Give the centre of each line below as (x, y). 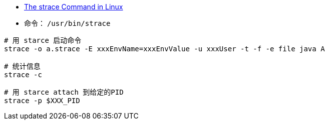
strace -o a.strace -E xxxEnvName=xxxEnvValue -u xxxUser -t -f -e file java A (164, 49)
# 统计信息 (22, 66)
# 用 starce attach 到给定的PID (64, 92)
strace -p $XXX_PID (42, 101)
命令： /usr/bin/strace (67, 23)
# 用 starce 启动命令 (43, 40)
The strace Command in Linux (74, 7)
